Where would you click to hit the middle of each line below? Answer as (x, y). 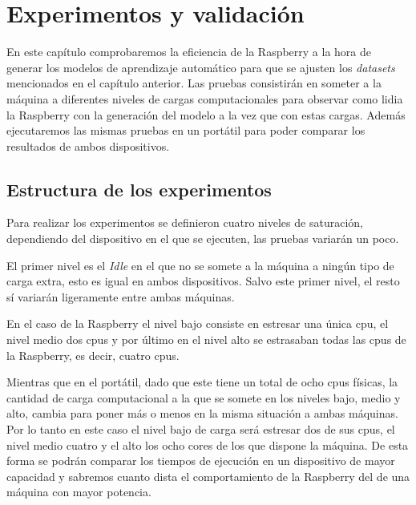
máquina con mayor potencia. (79, 492)
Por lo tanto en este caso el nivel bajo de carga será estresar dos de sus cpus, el (201, 429)
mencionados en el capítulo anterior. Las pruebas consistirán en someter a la (194, 83)
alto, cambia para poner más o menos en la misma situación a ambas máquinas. (202, 413)
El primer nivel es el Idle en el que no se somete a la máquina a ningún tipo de (200, 265)
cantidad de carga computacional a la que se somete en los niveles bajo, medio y (204, 397)
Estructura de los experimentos (139, 189)
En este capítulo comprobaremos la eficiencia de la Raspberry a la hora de (189, 52)
